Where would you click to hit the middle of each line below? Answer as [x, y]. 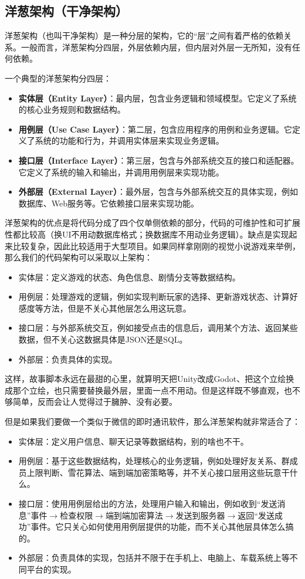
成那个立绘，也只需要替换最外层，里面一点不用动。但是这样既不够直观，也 [148, 390]
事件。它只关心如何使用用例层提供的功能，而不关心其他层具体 [150, 526]
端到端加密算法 [134, 515]
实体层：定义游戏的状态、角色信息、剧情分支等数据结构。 [129, 277]
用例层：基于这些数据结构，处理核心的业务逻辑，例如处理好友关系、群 [154, 461]
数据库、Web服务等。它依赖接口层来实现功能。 [109, 203]
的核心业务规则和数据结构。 [72, 109]
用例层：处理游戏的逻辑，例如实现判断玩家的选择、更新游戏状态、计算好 [158, 297]
